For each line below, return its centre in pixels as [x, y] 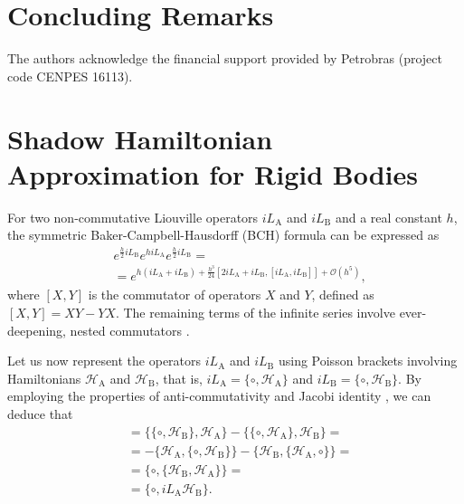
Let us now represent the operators [104, 361]
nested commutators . [130, 330]
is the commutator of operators [175, 295]
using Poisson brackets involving [368, 361]
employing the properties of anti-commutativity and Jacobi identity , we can [219, 396]
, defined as [343, 295]
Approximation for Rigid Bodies [213, 173]
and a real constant [388, 217]
